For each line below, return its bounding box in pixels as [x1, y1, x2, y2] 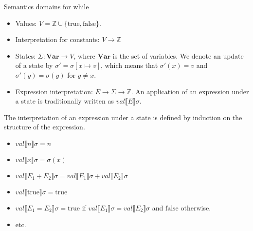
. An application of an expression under [131, 86, 249, 96]
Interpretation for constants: [15, 34, 100, 44]
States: [15, 50, 36, 61]
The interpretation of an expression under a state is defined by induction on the [4, 112, 242, 122]
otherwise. [181, 202, 211, 212]
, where [73, 50, 95, 61]
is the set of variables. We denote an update [112, 50, 244, 61]
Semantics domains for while [4, 1, 89, 11]
